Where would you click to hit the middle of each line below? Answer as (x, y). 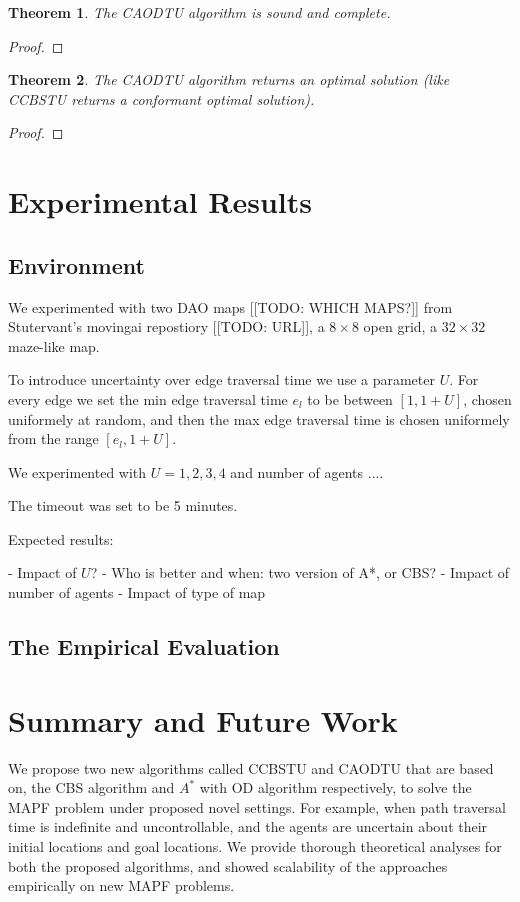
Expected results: (61, 538)
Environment (76, 264)
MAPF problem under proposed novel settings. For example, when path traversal (257, 806)
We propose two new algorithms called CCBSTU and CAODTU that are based (251, 767)
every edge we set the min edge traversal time (148, 398)
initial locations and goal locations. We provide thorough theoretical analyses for (255, 845)
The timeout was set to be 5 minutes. (123, 505)
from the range (53, 438)
